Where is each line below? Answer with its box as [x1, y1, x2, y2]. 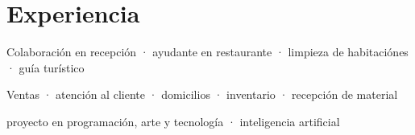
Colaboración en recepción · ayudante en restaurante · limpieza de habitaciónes [6, 43, 409, 60]
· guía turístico [6, 59, 85, 76]
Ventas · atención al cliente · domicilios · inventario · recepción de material [6, 86, 398, 103]
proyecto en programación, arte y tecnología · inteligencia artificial [6, 112, 340, 129]
